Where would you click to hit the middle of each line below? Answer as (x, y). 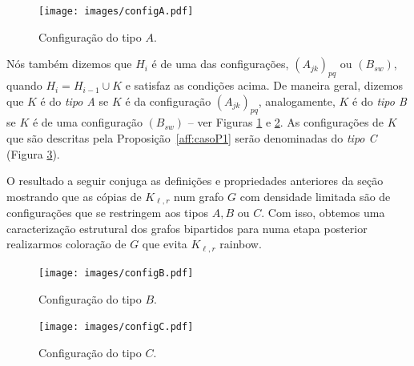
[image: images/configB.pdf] (116, 273)
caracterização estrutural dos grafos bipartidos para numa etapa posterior (187, 228)
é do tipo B (380, 101)
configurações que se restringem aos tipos (108, 213)
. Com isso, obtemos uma (323, 213)
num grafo (199, 196)
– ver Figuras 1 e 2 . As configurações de (286, 122)
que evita (165, 244)
